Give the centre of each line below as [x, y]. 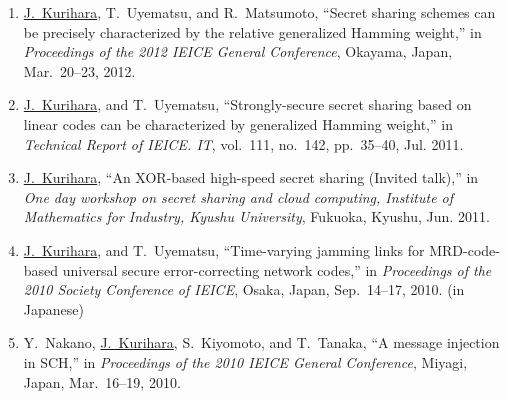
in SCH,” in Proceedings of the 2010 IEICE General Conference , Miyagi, [245, 361]
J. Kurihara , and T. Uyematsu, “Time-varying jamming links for [224, 249]
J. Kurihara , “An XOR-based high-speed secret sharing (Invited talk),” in [251, 177]
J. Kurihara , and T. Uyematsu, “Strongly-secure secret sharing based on [247, 104]
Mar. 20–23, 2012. [79, 70]
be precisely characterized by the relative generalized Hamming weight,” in [252, 31]
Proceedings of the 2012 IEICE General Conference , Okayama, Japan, [238, 51]
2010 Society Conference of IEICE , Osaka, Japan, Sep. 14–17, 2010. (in [244, 289]
